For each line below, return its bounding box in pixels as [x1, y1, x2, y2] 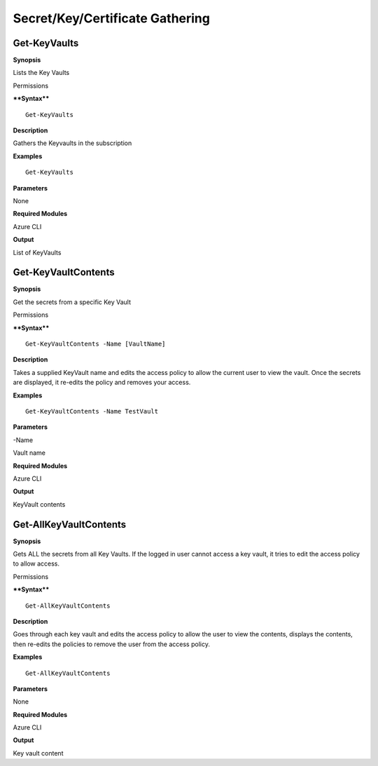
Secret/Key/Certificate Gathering [13, 11, 210, 26]
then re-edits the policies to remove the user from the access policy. [13, 640, 210, 648]
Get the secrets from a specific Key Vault [13, 298, 132, 306]
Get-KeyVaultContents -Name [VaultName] [25, 340, 166, 348]
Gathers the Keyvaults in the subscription [13, 139, 132, 147]
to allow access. [13, 559, 59, 568]
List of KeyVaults [13, 248, 62, 257]
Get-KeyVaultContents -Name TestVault [25, 407, 159, 415]
